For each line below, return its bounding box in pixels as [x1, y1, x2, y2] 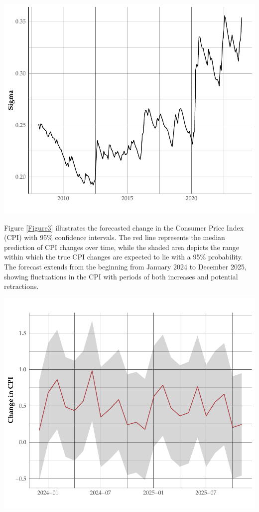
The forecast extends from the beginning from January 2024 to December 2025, [4, 261, 247, 271]
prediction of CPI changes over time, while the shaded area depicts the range [4, 242, 239, 252]
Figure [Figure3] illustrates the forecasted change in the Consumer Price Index [4, 222, 244, 233]
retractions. [4, 281, 39, 291]
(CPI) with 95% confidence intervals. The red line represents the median [4, 232, 225, 243]
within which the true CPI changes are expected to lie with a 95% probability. [4, 252, 243, 262]
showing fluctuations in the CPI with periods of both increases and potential [4, 271, 238, 281]
